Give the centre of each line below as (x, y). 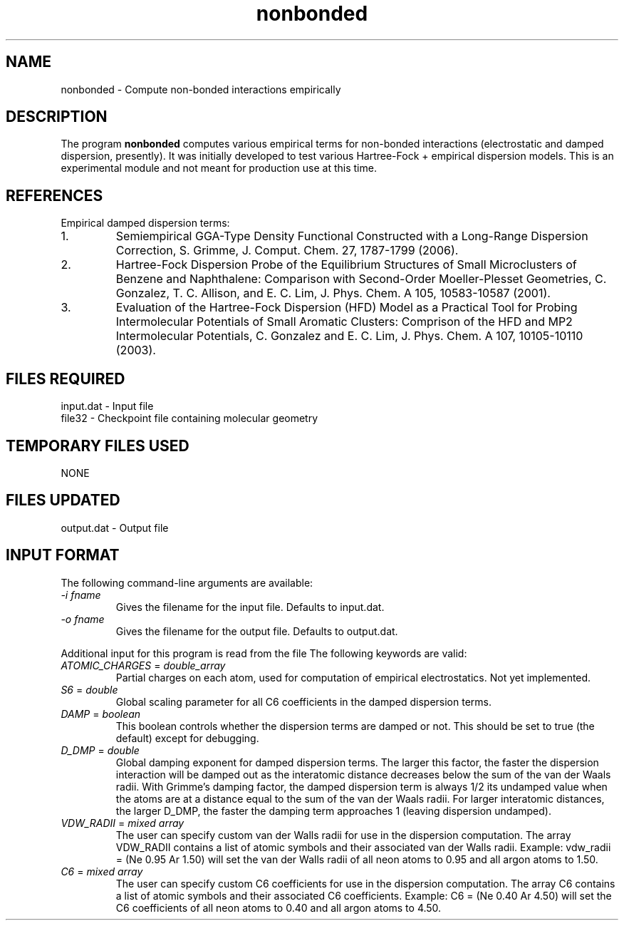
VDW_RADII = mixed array (123, 823)
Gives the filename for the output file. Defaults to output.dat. (257, 631)
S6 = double (89, 689)
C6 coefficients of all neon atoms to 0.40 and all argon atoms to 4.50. (279, 907)
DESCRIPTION (57, 117)
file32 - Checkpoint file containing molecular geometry (189, 418)
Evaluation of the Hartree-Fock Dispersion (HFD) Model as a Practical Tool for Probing (347, 308)
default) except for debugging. (187, 738)
